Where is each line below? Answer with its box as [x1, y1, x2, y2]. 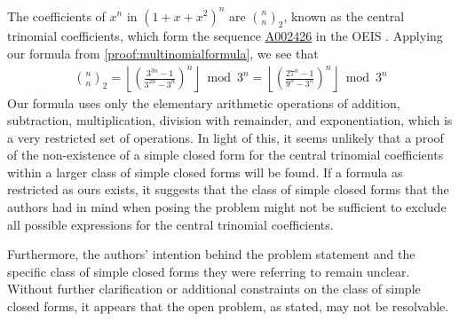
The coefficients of [7, 6, 106, 25]
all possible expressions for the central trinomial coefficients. [7, 215, 334, 233]
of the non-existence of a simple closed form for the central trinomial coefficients [7, 145, 444, 164]
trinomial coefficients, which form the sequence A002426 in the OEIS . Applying [7, 27, 443, 45]
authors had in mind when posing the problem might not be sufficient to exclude [7, 198, 447, 216]
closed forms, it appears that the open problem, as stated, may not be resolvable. [7, 297, 449, 316]
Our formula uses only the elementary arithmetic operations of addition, [7, 93, 400, 112]
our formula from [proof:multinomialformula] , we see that [7, 43, 319, 62]
